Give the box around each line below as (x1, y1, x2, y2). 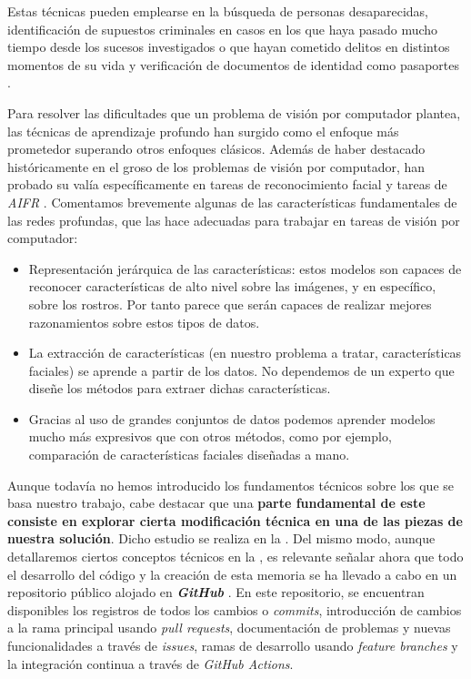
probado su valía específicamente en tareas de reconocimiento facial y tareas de (7, 175, 447, 194)
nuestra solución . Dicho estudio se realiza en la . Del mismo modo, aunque (7, 529, 436, 548)
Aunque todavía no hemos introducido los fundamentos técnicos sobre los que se (7, 475, 454, 494)
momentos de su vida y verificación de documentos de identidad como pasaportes (7, 55, 460, 74)
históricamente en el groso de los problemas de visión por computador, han (7, 157, 426, 176)
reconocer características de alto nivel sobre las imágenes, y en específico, (28, 277, 436, 296)
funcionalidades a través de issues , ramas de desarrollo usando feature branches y (7, 636, 458, 654)
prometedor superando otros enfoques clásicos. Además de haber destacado (7, 139, 426, 158)
